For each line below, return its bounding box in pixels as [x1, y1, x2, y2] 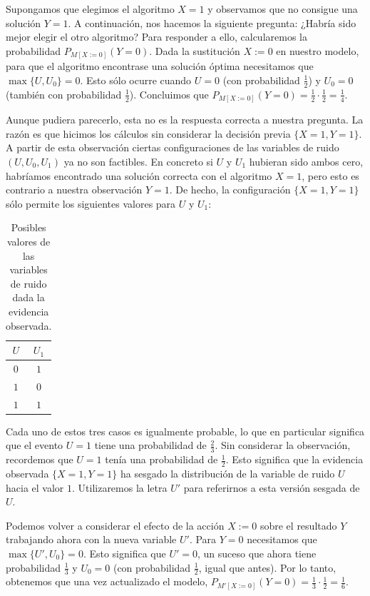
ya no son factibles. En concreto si [63, 154, 213, 169]
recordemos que [6, 452, 73, 467]
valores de [6, 233, 51, 248]
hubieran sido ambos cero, [249, 154, 364, 169]
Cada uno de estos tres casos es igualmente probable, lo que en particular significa [6, 423, 365, 438]
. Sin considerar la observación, [215, 438, 351, 453]
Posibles [11, 220, 46, 235]
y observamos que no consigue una [207, 1, 358, 16]
